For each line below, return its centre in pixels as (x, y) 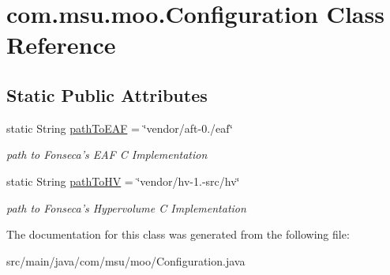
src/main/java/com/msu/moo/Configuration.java (126, 260)
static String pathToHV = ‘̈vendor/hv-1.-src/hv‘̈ (123, 181)
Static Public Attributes (107, 94)
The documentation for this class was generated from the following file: (178, 234)
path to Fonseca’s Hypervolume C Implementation (126, 207)
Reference (61, 45)
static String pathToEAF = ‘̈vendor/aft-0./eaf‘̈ (120, 128)
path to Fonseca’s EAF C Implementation (107, 154)
